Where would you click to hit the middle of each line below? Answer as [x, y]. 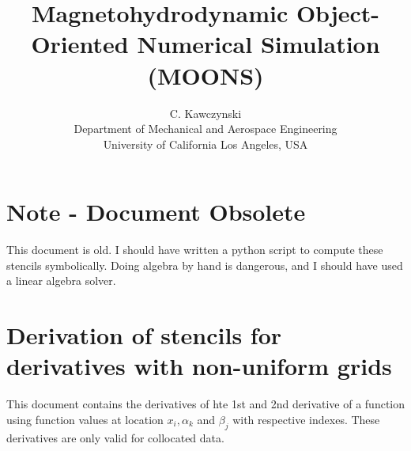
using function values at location [85, 419]
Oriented [80, 44]
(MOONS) [205, 75]
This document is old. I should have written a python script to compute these [195, 250]
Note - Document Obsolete [156, 212]
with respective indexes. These [306, 419]
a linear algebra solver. [61, 280]
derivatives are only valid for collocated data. [115, 437]
